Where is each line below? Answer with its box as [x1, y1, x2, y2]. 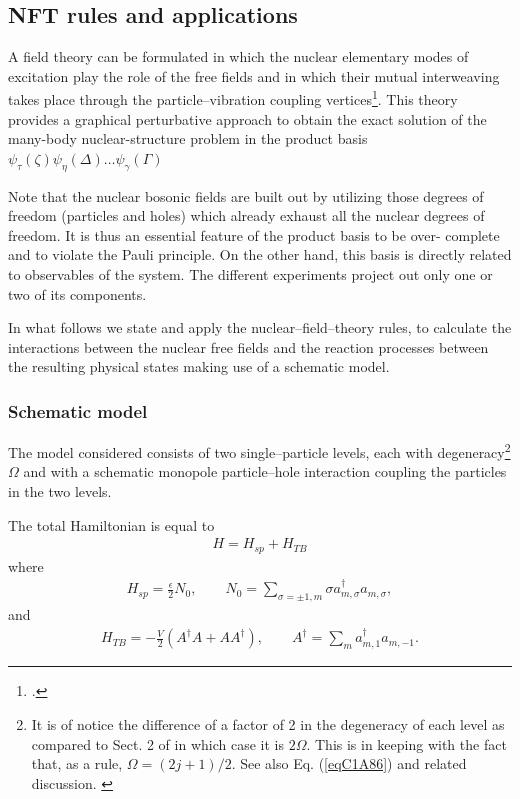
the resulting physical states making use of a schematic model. [8, 356, 390, 377]
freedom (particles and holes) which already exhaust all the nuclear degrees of [8, 205, 485, 226]
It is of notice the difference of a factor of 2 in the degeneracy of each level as [31, 713, 505, 734]
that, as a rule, [31, 753, 123, 774]
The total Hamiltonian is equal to [8, 514, 215, 535]
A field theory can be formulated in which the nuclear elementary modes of [8, 46, 469, 67]
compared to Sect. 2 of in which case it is [31, 733, 284, 754]
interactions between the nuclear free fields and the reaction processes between [8, 336, 489, 357]
